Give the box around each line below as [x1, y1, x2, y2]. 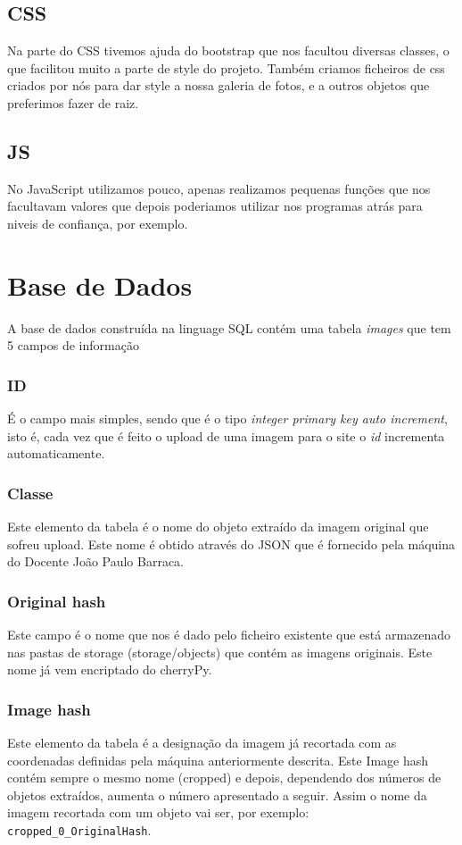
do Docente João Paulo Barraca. [7, 552, 185, 571]
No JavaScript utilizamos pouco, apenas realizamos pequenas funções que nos [7, 179, 431, 197]
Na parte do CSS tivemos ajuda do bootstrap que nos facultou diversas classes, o [7, 41, 450, 60]
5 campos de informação [7, 336, 139, 355]
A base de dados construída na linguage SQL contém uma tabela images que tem [7, 318, 451, 337]
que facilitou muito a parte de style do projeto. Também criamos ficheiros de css [7, 58, 445, 77]
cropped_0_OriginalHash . [7, 821, 152, 840]
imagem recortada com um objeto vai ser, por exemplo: [7, 803, 309, 822]
